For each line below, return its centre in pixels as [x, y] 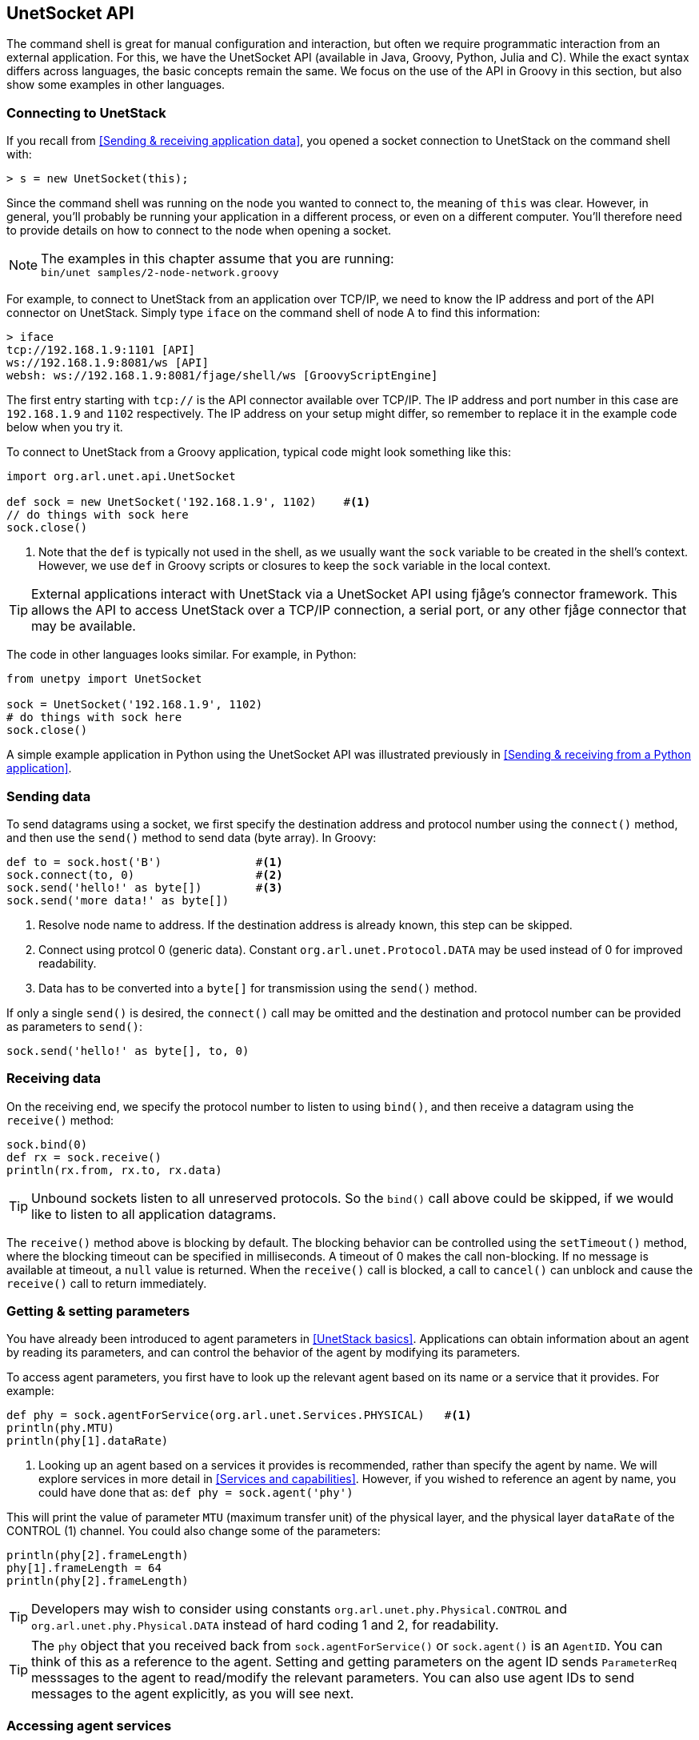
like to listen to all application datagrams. [154, 1214]
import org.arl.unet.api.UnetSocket [121, 477]
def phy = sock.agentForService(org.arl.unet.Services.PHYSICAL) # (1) [239, 1415]
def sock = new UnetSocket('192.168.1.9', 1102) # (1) [189, 502]
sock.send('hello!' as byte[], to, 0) [128, 1050]
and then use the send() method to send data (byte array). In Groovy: [192, 837]
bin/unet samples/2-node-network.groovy [160, 273]
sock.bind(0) [47, 1144]
